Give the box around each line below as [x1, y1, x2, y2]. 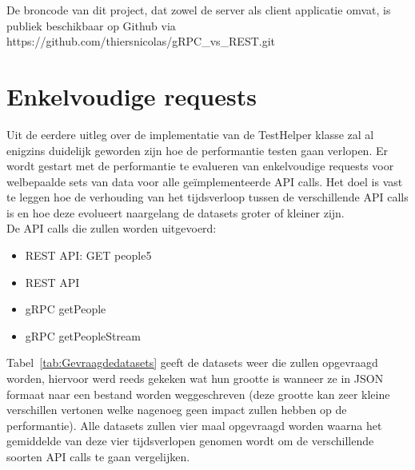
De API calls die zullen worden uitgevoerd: [6, 220, 217, 237]
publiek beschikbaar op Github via [6, 17, 176, 34]
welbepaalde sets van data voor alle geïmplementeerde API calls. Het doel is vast [6, 173, 403, 189]
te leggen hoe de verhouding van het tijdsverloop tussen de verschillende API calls [6, 189, 409, 205]
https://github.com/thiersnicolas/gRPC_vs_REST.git [6, 33, 275, 50]
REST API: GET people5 [25, 247, 152, 264]
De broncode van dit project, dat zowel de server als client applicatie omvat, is [6, 2, 391, 18]
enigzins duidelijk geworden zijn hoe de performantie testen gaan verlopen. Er [6, 141, 388, 158]
